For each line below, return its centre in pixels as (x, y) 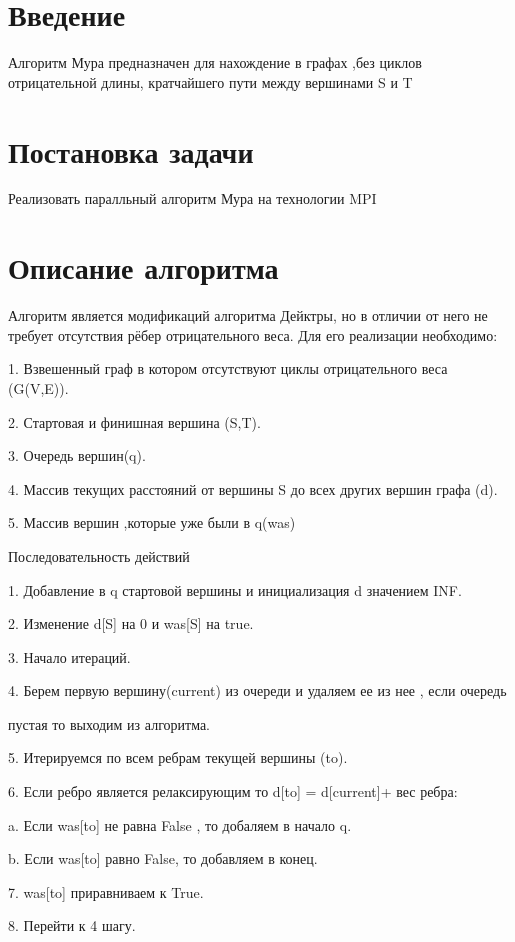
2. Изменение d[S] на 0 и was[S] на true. (131, 623)
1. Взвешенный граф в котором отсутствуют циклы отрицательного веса (228, 368)
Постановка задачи (131, 150)
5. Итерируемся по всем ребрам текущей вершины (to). (178, 757)
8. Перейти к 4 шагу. (72, 925)
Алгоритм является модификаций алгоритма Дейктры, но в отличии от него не (248, 315)
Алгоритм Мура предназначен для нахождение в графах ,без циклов (215, 62)
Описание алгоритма (143, 267)
